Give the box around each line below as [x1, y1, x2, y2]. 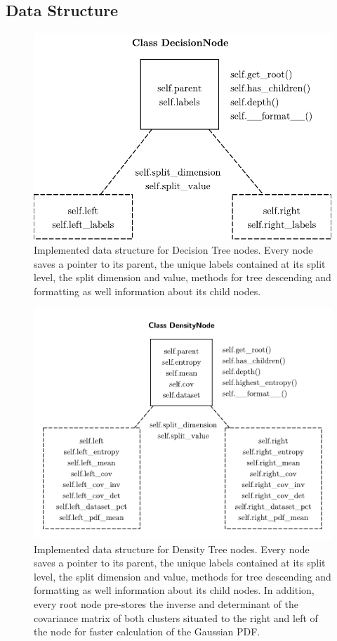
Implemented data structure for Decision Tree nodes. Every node [34, 242, 313, 257]
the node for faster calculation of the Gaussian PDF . [34, 624, 260, 639]
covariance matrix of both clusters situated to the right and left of [34, 610, 318, 625]
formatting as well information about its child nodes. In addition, [34, 583, 315, 597]
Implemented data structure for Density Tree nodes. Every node [34, 541, 310, 556]
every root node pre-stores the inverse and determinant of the [34, 596, 298, 611]
